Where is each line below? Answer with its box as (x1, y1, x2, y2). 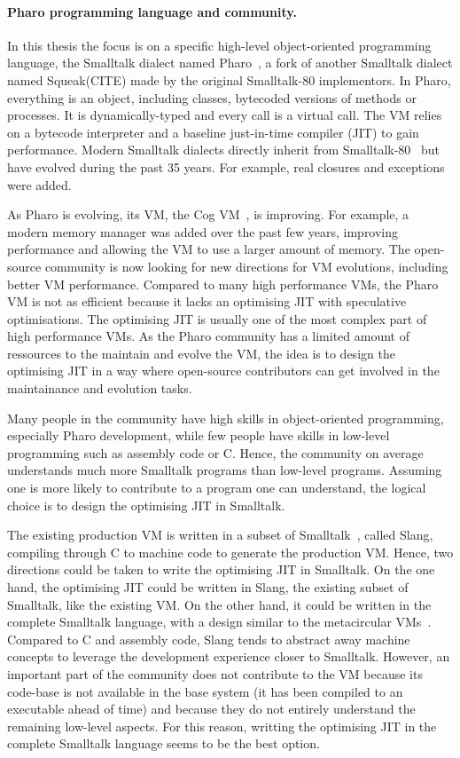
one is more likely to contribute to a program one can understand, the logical (7, 478, 426, 497)
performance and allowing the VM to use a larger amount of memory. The (7, 240, 410, 258)
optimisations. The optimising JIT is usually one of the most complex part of (7, 309, 427, 328)
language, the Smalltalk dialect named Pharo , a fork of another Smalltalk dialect (7, 53, 453, 72)
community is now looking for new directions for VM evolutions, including (44, 257, 448, 275)
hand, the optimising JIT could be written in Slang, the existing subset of (7, 578, 409, 596)
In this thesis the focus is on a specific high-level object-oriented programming (7, 36, 432, 54)
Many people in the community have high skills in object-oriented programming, (7, 408, 444, 427)
